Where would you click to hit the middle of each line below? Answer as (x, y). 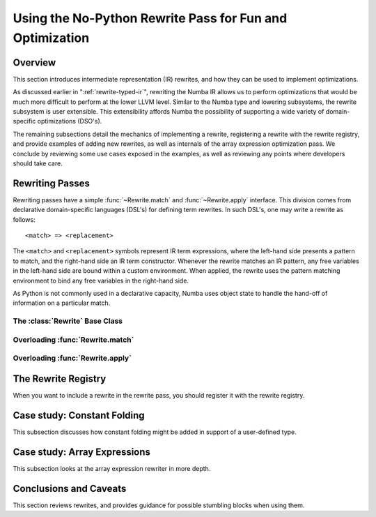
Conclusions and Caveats (70, 488)
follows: (24, 219)
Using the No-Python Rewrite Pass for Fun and (150, 18)
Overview (34, 62)
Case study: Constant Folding (79, 415)
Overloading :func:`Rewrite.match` (73, 340)
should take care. (38, 163)
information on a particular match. (62, 303)
